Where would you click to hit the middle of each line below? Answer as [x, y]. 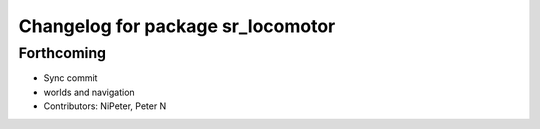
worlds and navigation [89, 92]
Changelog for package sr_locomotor [177, 26]
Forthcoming [62, 53]
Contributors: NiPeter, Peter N [105, 106]
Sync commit [70, 78]
